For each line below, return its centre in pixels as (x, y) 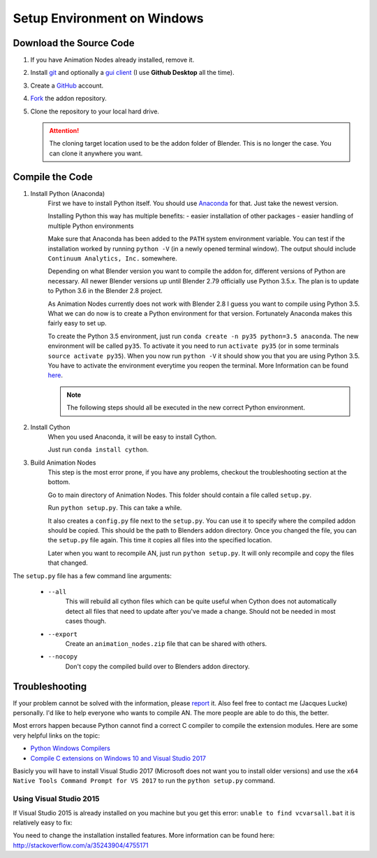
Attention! (64, 131)
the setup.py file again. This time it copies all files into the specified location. (160, 540)
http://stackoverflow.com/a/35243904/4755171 (81, 845)
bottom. (59, 482)
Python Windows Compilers (71, 748)
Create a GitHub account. (67, 85)
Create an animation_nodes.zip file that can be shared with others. (166, 643)
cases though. (86, 621)
